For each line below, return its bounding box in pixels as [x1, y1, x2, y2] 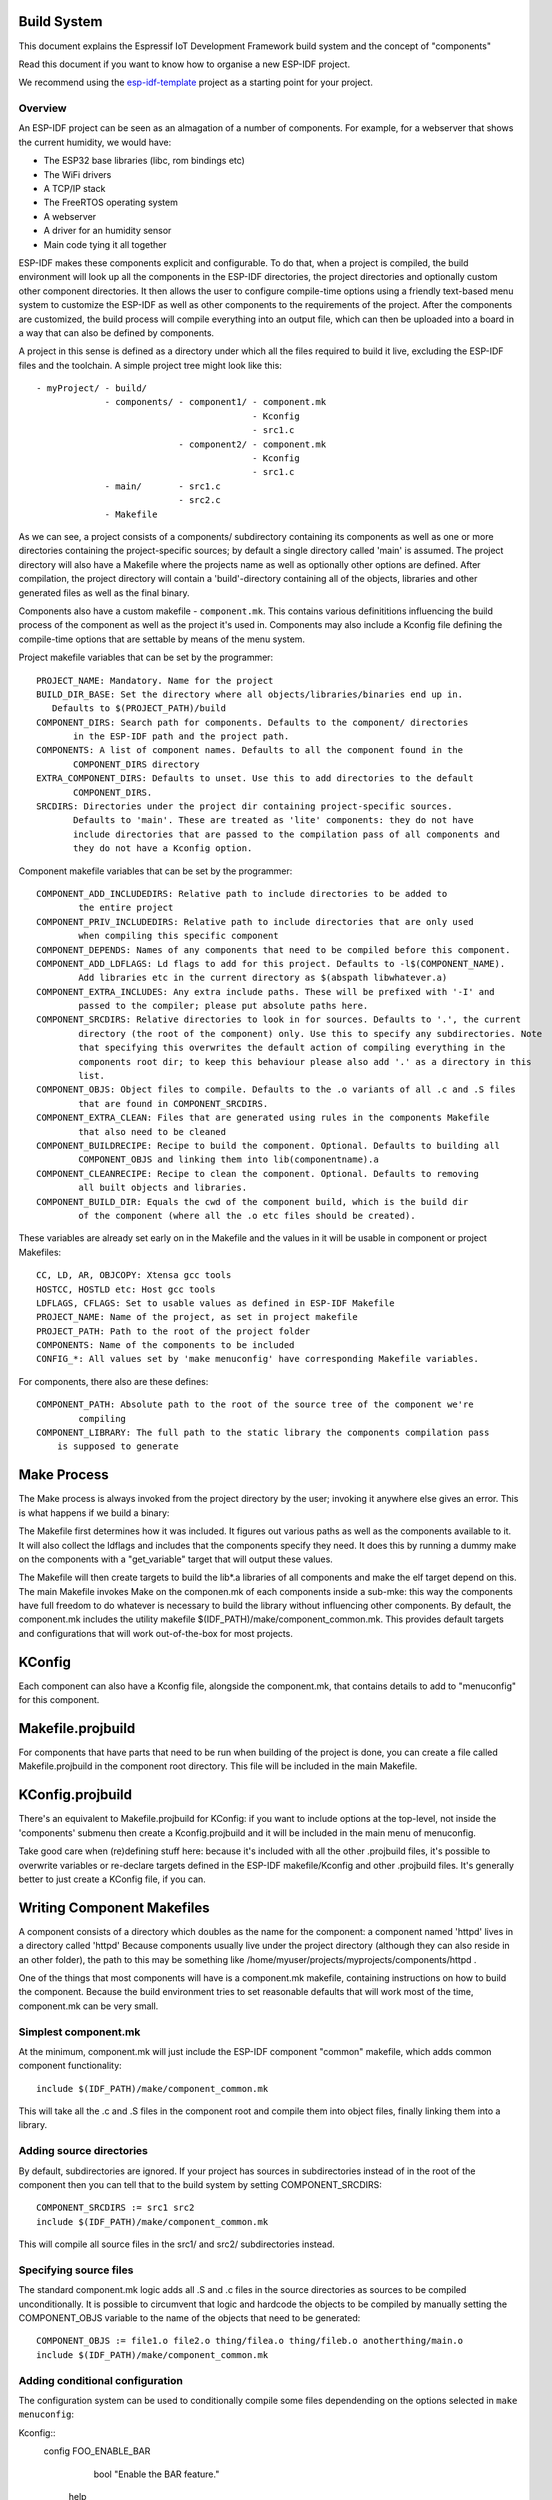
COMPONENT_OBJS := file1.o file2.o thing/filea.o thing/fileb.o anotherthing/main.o [36, 2335, 464, 2347]
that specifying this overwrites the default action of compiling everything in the [78, 1042, 506, 1054]
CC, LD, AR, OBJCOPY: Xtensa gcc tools [36, 1270, 232, 1281]
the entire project [78, 902, 174, 914]
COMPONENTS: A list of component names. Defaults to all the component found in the [36, 745, 464, 756]
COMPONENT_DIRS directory [73, 758, 200, 770]
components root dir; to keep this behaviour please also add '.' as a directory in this [78, 1056, 532, 1067]
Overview [18, 101, 67, 115]
